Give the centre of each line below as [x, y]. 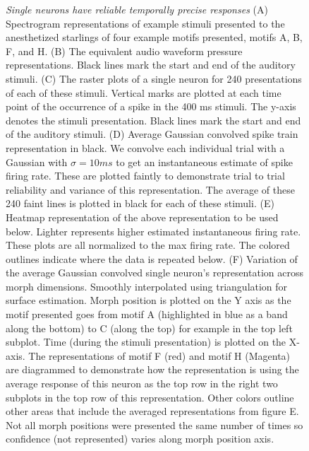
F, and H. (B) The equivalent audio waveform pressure [124, 51]
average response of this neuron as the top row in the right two [142, 383]
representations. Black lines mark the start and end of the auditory [151, 65]
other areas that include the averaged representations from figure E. [152, 411]
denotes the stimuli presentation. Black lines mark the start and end [153, 120]
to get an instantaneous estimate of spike [204, 162]
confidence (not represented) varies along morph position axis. [140, 439]
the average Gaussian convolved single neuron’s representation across [154, 273]
